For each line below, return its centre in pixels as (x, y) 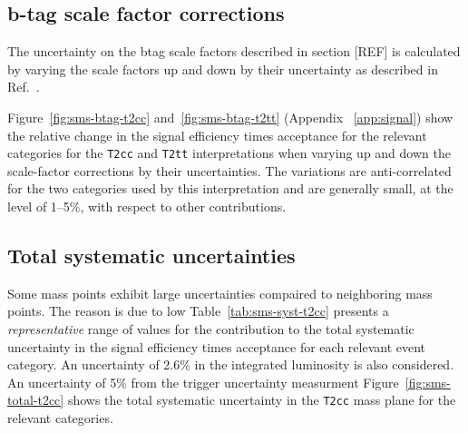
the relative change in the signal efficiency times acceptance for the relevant (217, 135)
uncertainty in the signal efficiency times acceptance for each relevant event (217, 346)
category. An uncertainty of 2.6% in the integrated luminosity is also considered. (231, 364)
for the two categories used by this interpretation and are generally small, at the (230, 188)
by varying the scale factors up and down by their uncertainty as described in (223, 69)
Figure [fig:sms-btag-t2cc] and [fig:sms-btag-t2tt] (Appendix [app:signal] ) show (230, 117)
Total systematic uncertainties (151, 255)
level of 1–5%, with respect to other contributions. (147, 207)
